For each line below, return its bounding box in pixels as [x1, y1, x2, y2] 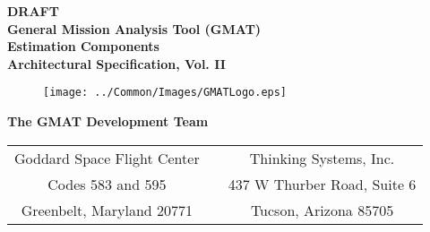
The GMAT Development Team [7, 112, 209, 131]
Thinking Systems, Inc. [249, 147, 395, 168]
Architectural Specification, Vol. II [7, 54, 226, 73]
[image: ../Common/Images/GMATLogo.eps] [43, 86, 288, 99]
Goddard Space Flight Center [14, 147, 200, 168]
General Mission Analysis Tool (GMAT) [7, 19, 262, 38]
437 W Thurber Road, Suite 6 [228, 173, 417, 194]
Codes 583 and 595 [47, 173, 167, 194]
